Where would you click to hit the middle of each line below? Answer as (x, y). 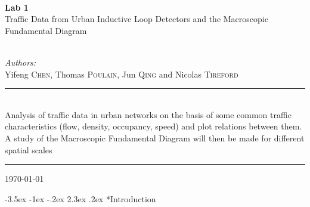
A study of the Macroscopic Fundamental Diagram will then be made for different (155, 138)
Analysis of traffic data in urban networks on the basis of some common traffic (148, 114)
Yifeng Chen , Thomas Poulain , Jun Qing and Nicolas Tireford (122, 74)
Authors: (21, 62)
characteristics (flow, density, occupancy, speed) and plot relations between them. (154, 126)
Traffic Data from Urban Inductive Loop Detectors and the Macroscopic (137, 19)
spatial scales (29, 149)
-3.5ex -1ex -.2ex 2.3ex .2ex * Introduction (80, 198)
